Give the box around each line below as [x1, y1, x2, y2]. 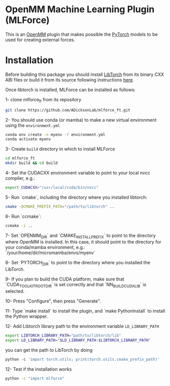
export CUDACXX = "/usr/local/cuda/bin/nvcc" [5, 185, 99, 190]
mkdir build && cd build [5, 160, 58, 166]
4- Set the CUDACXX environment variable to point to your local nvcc [5, 170, 151, 176]
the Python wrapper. [5, 313, 48, 319]
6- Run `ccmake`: [5, 213, 42, 219]
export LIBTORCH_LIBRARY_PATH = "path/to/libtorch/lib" [5, 333, 122, 338]
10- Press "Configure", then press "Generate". [5, 298, 101, 304]
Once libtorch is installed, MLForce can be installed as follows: [5, 87, 136, 93]
